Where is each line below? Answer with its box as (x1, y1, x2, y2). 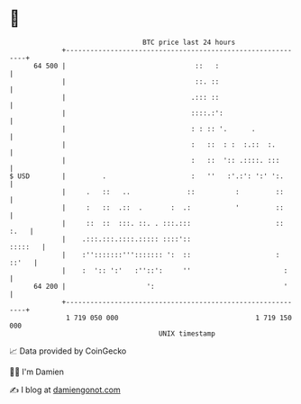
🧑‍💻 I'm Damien (9, 366, 65, 377)
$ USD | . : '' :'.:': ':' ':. (9, 171, 284, 181)
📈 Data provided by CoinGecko (9, 346, 127, 356)
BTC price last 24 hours (142, 38, 236, 47)
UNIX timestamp (158, 328, 216, 338)
